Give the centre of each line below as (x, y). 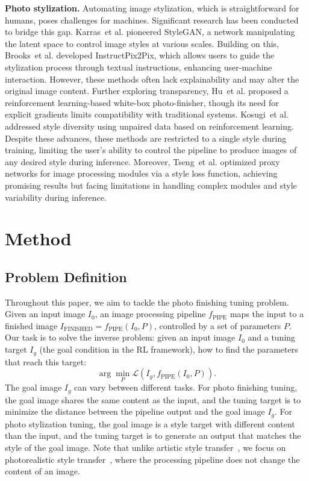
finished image (31, 325)
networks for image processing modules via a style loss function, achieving (141, 173)
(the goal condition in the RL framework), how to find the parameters (169, 349)
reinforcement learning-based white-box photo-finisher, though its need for (142, 102)
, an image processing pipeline (150, 314)
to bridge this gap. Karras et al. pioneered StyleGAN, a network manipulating (150, 32)
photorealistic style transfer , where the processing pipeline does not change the (152, 459)
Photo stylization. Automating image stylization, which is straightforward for (152, 8)
